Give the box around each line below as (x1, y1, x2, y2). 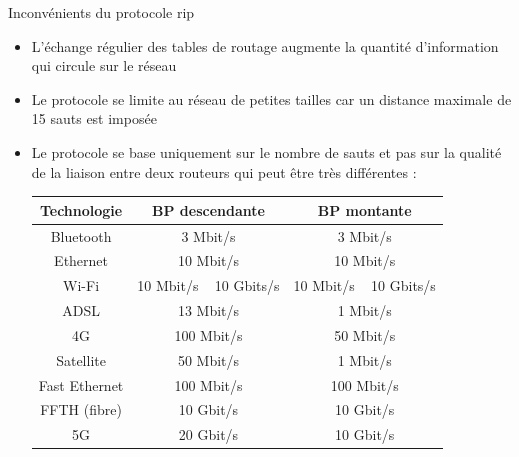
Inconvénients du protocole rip (8, 2, 195, 22)
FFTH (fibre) (40, 399, 122, 420)
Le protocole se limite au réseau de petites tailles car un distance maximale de (31, 88, 512, 109)
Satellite (56, 349, 106, 370)
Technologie (39, 199, 123, 220)
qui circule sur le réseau (31, 55, 177, 76)
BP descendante (152, 199, 265, 220)
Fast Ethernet (38, 374, 124, 395)
